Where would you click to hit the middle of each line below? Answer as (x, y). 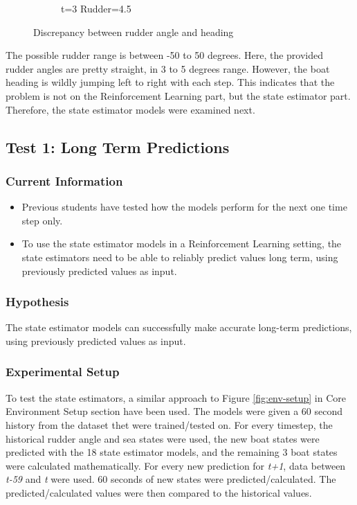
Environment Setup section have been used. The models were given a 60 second (174, 411)
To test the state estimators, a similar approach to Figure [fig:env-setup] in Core (176, 397)
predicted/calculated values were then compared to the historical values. (159, 492)
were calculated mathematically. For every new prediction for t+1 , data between (176, 465)
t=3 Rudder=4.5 (96, 8)
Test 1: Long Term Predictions (118, 147)
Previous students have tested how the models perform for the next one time (184, 207)
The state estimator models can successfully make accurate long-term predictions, (179, 327)
